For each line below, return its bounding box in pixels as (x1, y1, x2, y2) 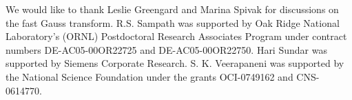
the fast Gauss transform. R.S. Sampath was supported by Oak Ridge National (6, 15, 340, 30)
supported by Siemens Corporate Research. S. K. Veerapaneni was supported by (6, 56, 344, 70)
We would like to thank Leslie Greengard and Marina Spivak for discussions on (6, 2, 339, 16)
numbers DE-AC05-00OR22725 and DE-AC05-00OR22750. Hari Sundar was (6, 42, 327, 57)
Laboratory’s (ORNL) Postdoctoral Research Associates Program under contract (6, 29, 347, 43)
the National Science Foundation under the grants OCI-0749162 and (6, 69, 293, 83)
